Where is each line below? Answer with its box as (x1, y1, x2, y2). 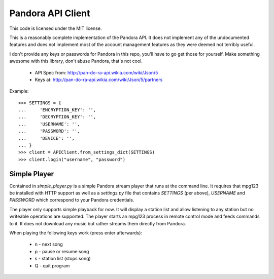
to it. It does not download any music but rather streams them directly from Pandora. (9, 220, 186, 226)
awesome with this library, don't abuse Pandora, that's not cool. (9, 58, 143, 64)
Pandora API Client (9, 8, 90, 19)
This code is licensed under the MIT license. (9, 25, 102, 31)
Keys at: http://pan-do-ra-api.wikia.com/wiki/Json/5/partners (35, 76, 163, 83)
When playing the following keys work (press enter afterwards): (9, 230, 142, 236)
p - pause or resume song (35, 248, 89, 254)
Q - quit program (35, 262, 70, 268)
